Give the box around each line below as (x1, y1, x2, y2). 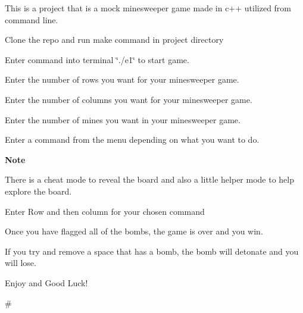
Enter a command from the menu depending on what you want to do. (5, 133, 260, 146)
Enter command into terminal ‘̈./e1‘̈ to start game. (5, 53, 189, 65)
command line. (5, 13, 58, 26)
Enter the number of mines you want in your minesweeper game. (5, 113, 240, 126)
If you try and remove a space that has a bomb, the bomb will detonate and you (5, 245, 299, 257)
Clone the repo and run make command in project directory (5, 33, 224, 46)
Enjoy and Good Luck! (5, 276, 88, 289)
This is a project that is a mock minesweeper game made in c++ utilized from (5, 2, 292, 14)
